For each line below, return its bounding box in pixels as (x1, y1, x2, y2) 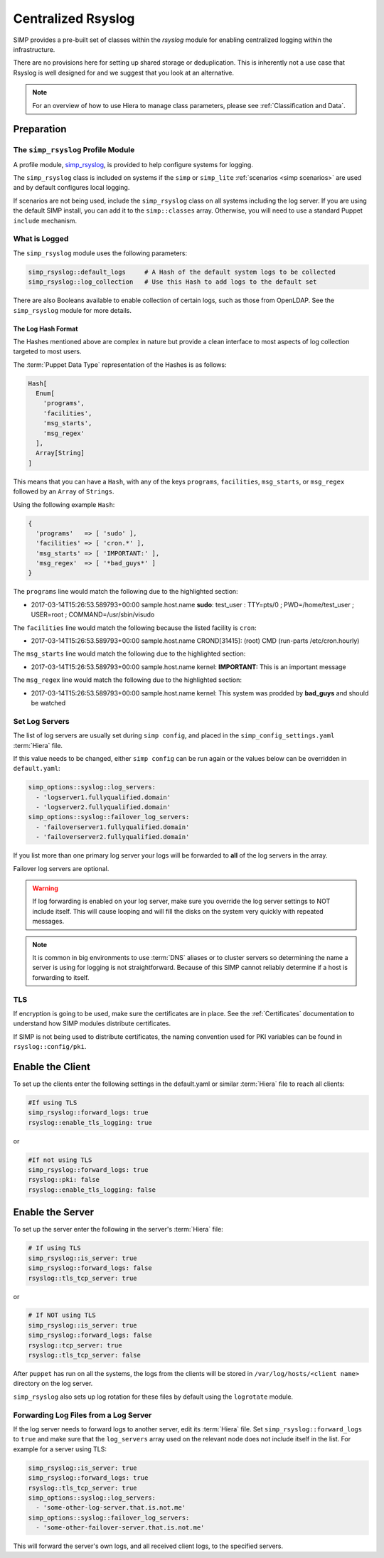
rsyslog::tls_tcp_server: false (28, 1351, 142, 1360)
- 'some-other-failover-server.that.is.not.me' (36, 1524, 205, 1532)
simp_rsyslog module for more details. (13, 306, 132, 314)
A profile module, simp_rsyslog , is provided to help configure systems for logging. (13, 160, 254, 169)
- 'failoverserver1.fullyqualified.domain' (36, 823, 190, 831)
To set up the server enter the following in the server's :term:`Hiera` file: (13, 1225, 223, 1234)
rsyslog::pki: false (28, 1175, 100, 1184)
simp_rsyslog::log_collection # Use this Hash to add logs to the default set (28, 278, 317, 286)
